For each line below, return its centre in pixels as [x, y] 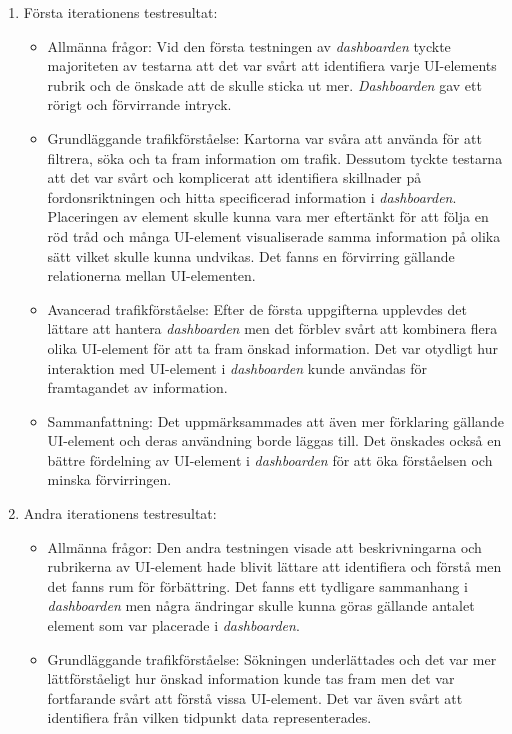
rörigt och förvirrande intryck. [139, 104]
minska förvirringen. [109, 479]
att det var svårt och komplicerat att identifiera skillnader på [234, 177]
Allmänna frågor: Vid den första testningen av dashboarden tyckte [249, 45]
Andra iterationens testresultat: [120, 513]
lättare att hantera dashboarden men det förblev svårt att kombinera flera [272, 328]
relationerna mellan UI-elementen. [151, 275]
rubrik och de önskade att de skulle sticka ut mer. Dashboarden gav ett [264, 84]
